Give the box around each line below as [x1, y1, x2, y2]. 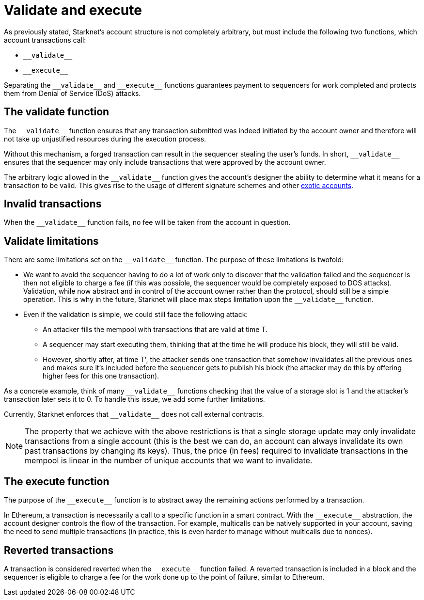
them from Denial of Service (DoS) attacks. [4, 89, 141, 97]
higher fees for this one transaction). [43, 372, 159, 380]
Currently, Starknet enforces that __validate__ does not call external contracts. [4, 410, 264, 419]
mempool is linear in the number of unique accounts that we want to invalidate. [25, 456, 313, 466]
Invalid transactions [4, 198, 102, 210]
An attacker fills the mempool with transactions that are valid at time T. [43, 325, 267, 334]
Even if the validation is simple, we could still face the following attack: [23, 310, 248, 319]
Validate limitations [4, 235, 99, 247]
